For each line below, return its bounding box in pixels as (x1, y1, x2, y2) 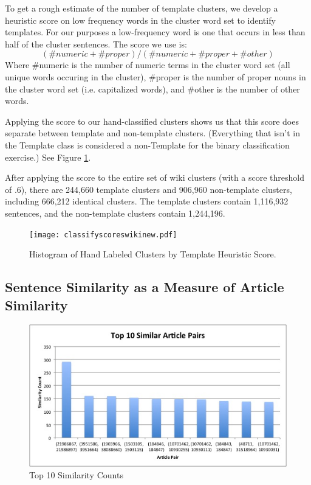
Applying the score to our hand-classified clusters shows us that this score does (5, 114, 299, 127)
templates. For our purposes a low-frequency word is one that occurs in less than (5, 26, 306, 38)
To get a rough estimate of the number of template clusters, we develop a (5, 2, 278, 14)
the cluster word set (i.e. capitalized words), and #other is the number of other (5, 82, 300, 95)
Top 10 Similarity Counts (29, 469, 123, 481)
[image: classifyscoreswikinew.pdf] (29, 230, 177, 239)
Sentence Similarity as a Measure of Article (5, 277, 284, 296)
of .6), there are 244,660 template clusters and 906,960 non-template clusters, (5, 183, 292, 195)
